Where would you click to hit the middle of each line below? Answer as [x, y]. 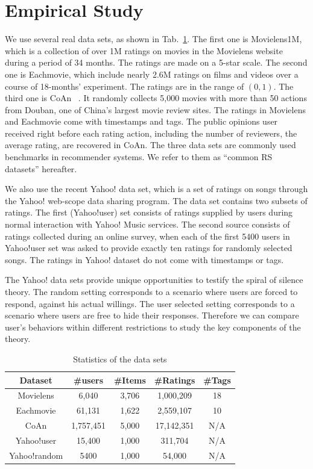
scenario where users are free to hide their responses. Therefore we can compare [152, 315]
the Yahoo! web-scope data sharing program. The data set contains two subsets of [156, 200]
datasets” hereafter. [41, 168]
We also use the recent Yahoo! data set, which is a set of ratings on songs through [156, 189]
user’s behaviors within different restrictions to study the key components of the [153, 327]
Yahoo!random [36, 455]
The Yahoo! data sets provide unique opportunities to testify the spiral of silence [154, 280]
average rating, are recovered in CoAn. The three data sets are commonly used [150, 145]
